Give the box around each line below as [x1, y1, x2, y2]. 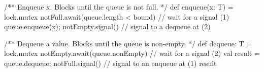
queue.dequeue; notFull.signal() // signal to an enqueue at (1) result [4, 57, 217, 68]
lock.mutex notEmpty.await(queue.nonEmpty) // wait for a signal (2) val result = [4, 48, 260, 58]
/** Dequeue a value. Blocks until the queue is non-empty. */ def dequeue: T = [4, 38, 252, 48]
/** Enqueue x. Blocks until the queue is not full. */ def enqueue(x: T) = [4, 2, 234, 12]
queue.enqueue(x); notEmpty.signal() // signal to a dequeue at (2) [4, 21, 211, 32]
